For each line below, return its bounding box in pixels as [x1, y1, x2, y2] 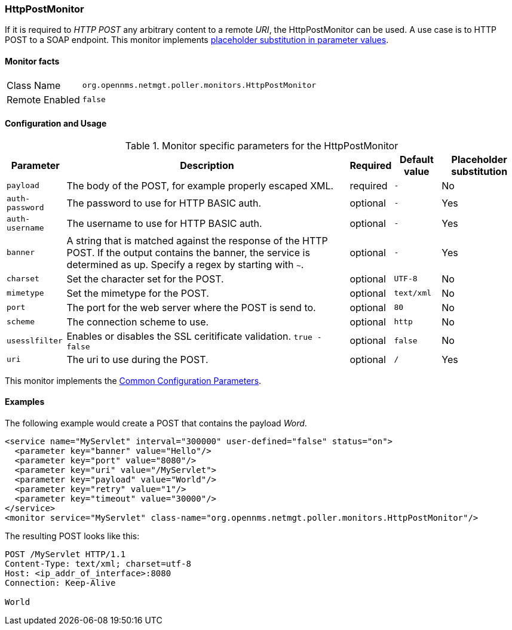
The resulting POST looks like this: [5, 531, 140, 542]
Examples [5, 397, 45, 407]
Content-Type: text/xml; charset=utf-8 [5, 559, 191, 569]
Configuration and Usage [5, 118, 107, 129]
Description [180, 159, 234, 171]
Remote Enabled [7, 93, 80, 106]
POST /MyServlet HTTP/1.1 [5, 549, 126, 560]
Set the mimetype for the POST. [66, 287, 209, 299]
